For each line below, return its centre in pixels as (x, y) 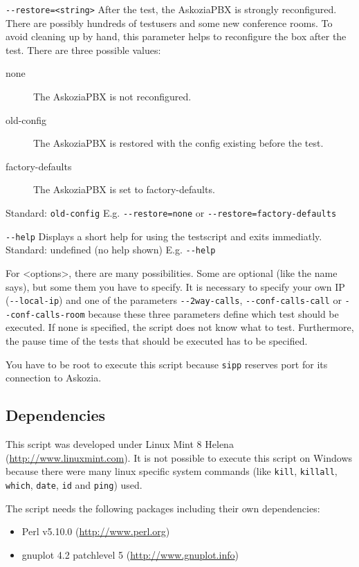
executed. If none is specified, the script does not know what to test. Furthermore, (180, 327)
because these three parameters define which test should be (213, 313)
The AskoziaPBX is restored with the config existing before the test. (178, 143)
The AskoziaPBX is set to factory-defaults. (124, 189)
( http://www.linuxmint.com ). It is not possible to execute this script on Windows (179, 457)
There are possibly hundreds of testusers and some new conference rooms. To (169, 22)
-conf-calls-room (45, 315)
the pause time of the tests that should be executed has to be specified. (157, 341)
